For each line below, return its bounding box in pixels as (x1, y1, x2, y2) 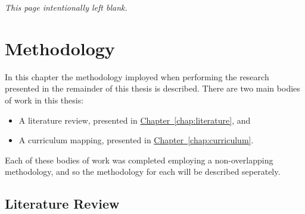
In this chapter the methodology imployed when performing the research (5, 70, 269, 83)
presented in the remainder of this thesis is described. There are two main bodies (5, 82, 300, 95)
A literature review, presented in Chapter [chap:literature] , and (18, 114, 251, 126)
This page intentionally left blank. (5, 1, 127, 13)
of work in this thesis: (5, 93, 84, 106)
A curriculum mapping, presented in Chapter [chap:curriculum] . (18, 134, 254, 146)
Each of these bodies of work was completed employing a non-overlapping (5, 153, 273, 166)
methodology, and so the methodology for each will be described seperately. (5, 165, 281, 178)
